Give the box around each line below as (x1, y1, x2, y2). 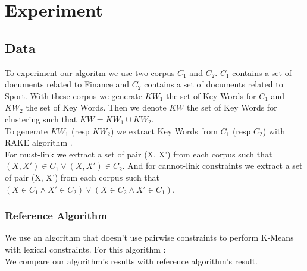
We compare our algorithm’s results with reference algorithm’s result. (5, 254, 258, 267)
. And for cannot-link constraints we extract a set (122, 159, 303, 172)
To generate (5, 124, 48, 137)
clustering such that (5, 112, 77, 125)
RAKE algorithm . (5, 136, 73, 149)
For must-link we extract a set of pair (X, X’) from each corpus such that (5, 147, 272, 160)
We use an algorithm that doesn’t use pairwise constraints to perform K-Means (5, 231, 294, 244)
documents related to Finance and (5, 78, 130, 90)
